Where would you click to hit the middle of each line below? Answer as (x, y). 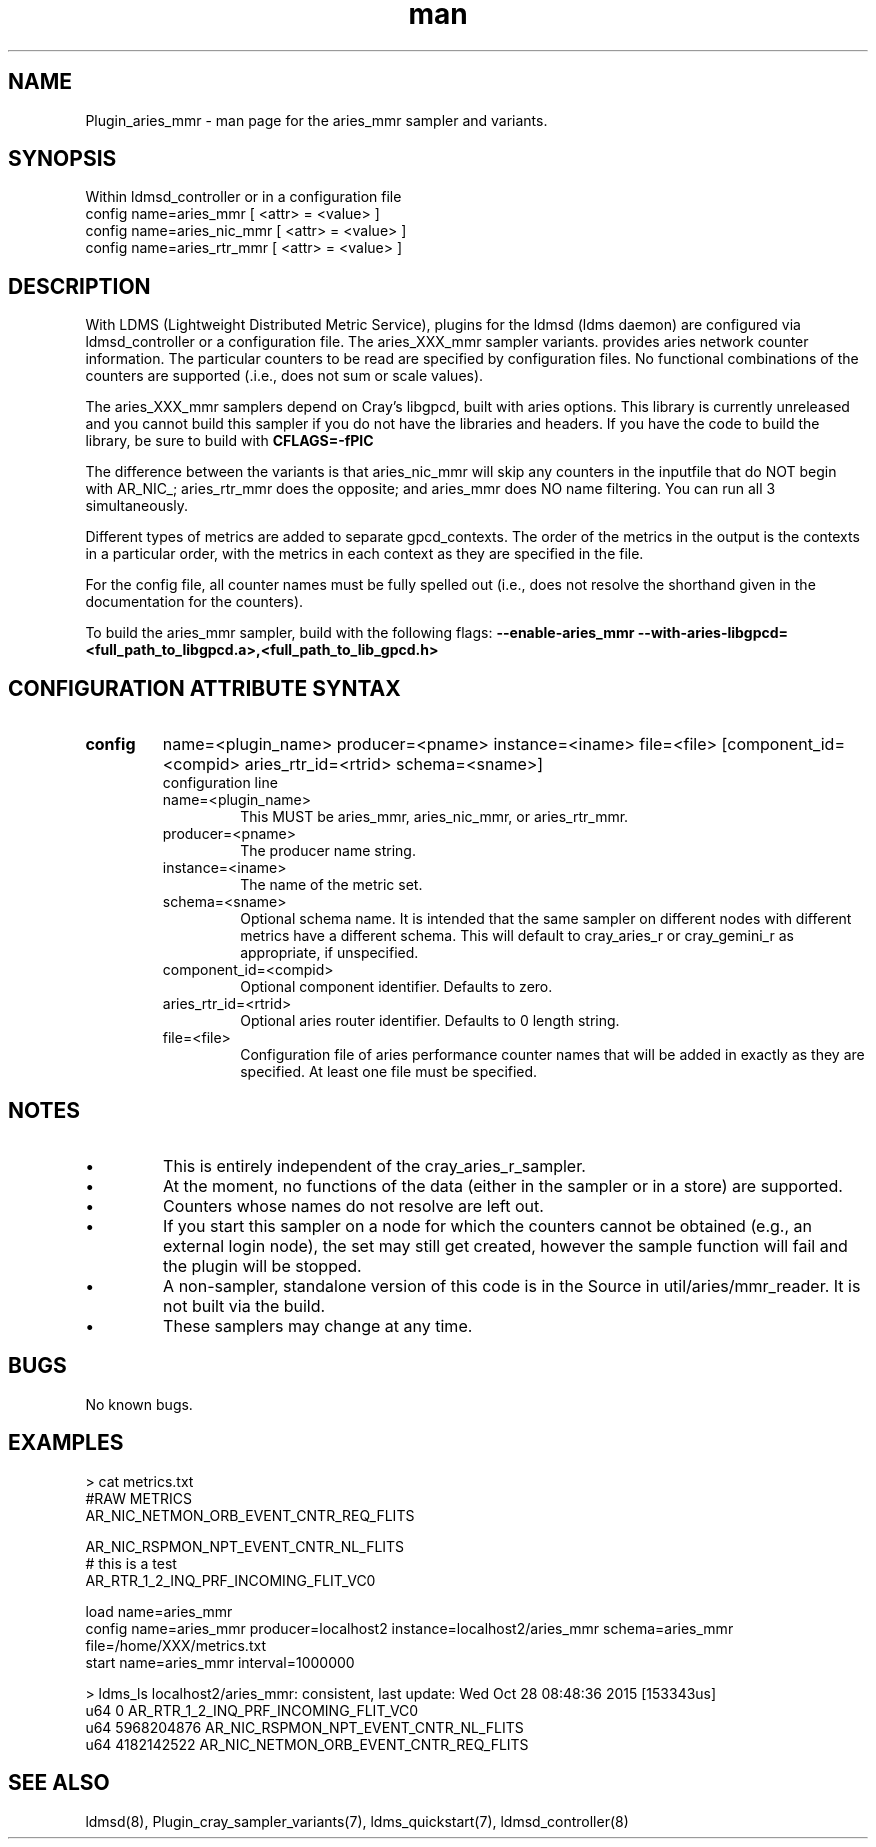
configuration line (220, 783)
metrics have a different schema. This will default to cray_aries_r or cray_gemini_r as (517, 936)
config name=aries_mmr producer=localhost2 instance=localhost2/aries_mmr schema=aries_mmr (409, 1628)
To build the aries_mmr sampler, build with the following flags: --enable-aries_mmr (360, 633)
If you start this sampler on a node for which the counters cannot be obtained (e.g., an (487, 1225)
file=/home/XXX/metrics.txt (175, 1645)
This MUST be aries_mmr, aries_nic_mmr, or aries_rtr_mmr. (434, 817)
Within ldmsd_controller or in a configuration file (243, 197)
